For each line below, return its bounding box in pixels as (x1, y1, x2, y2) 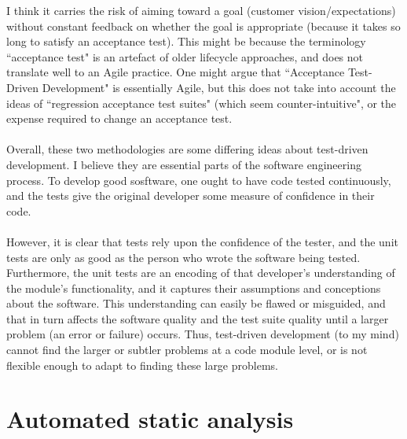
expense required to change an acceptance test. (6, 110, 233, 127)
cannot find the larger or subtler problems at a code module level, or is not (6, 341, 368, 358)
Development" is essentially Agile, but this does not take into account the (42, 79, 396, 95)
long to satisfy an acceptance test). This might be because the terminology (6, 33, 366, 50)
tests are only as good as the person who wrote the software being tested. (6, 249, 361, 265)
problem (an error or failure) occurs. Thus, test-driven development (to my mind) (6, 326, 399, 342)
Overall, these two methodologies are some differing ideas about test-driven (6, 141, 368, 157)
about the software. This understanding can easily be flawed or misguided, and (6, 295, 386, 312)
